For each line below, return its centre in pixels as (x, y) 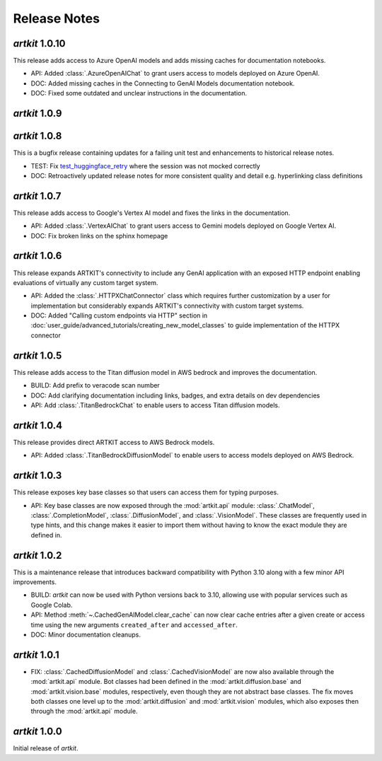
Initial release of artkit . (46, 748)
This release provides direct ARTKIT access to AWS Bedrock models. (114, 442)
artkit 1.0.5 (37, 355)
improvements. (35, 582)
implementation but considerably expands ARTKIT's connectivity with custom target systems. (167, 306)
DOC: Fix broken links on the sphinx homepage (99, 236)
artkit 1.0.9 (37, 114)
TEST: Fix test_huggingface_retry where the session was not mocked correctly (146, 165)
